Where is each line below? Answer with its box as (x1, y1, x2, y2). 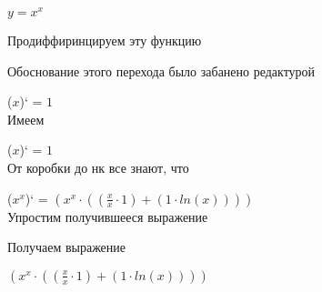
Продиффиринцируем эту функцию (7, 31, 202, 50)
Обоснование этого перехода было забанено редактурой (7, 61, 316, 80)
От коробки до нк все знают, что (7, 158, 189, 177)
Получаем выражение (7, 237, 126, 257)
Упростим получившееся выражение (7, 206, 208, 226)
